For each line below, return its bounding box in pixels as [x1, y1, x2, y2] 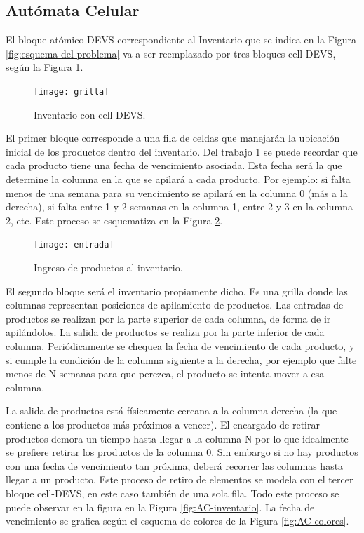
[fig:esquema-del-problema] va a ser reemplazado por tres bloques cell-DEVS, [6, 46, 336, 60]
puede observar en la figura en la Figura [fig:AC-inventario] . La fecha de [6, 499, 315, 514]
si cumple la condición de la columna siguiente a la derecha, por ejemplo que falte [6, 352, 357, 367]
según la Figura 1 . [6, 60, 83, 74]
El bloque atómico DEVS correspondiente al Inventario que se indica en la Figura [6, 32, 357, 47]
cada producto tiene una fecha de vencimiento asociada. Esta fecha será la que [6, 158, 342, 173]
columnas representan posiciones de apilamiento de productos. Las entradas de [6, 297, 344, 312]
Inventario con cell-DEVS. [34, 107, 146, 121]
